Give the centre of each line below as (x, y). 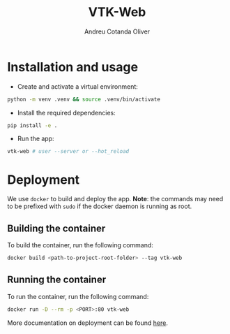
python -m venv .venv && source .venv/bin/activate (84, 99)
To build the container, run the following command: (80, 245)
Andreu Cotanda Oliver (117, 31)
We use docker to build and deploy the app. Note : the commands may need (115, 199)
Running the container (57, 280)
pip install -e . (32, 125)
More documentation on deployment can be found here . (88, 323)
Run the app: (36, 139)
